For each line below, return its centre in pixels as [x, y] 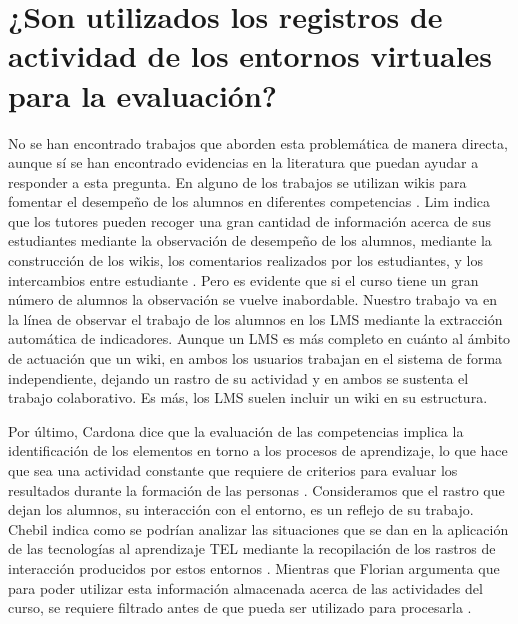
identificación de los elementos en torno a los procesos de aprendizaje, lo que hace [258, 450]
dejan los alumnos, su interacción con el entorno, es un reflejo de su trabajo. [241, 509]
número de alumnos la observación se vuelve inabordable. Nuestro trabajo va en [252, 299]
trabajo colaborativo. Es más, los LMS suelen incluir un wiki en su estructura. [248, 397]
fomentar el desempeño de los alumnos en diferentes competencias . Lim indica [249, 201]
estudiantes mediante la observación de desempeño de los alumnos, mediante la [250, 240]
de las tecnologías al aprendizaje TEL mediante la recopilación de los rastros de [252, 548]
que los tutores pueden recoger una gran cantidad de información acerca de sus [250, 220]
